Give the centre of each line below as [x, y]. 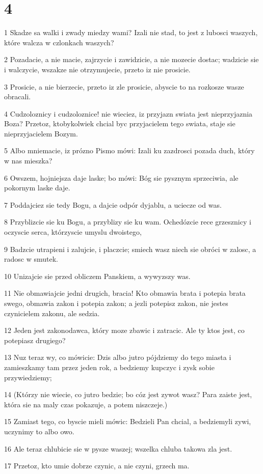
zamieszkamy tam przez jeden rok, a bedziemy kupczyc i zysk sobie [109, 367]
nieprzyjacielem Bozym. [41, 133]
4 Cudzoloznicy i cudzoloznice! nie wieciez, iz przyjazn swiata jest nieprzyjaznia [128, 113]
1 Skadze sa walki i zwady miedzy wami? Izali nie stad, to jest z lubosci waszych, [131, 32]
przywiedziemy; [28, 377]
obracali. [18, 96]
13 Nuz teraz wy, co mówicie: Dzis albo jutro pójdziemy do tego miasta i [118, 357]
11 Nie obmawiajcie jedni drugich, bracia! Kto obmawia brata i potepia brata [125, 293]
